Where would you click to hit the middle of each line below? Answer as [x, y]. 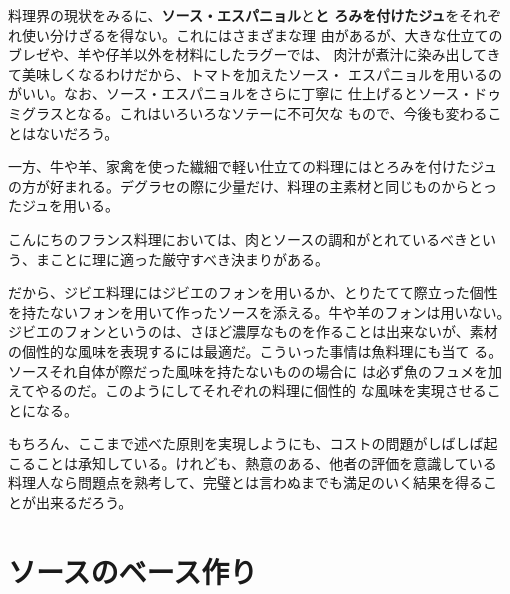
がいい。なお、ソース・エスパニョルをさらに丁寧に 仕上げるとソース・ [241, 93]
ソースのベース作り [133, 570]
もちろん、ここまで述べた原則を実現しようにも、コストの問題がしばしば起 [253, 443]
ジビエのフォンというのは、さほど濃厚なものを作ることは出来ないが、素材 [253, 331]
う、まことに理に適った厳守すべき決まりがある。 [169, 258]
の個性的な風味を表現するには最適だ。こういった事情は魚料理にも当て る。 [255, 350]
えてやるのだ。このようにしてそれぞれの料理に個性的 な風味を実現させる [247, 390]
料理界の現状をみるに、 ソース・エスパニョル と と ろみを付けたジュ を [234, 15]
